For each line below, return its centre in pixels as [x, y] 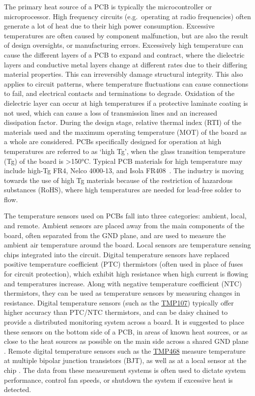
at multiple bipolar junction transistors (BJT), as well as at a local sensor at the [125, 360]
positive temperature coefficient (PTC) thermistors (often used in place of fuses [124, 264]
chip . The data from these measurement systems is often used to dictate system [125, 370]
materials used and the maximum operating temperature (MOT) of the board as [125, 132]
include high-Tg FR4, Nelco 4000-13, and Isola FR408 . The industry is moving [124, 170]
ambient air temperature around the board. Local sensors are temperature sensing [127, 245]
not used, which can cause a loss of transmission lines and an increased [111, 112]
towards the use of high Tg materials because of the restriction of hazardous [118, 180]
